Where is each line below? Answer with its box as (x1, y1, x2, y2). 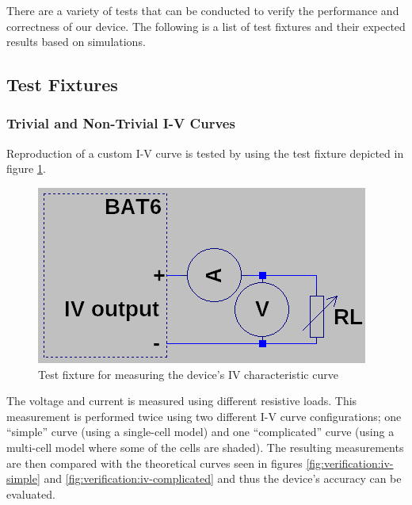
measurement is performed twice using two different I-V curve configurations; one (6, 407, 402, 424)
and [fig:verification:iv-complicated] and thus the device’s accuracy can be (44, 470, 402, 487)
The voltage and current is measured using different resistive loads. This (6, 392, 357, 409)
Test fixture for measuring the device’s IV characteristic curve (38, 365, 338, 382)
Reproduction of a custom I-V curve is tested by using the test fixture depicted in (6, 144, 404, 161)
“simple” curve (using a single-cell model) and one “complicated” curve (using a (6, 423, 395, 440)
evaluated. (6, 485, 55, 502)
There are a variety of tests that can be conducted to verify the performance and (6, 2, 399, 18)
